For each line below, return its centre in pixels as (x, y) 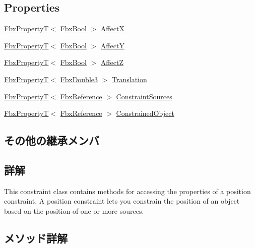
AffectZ (112, 62)
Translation (130, 79)
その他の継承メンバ (52, 140)
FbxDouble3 (79, 79)
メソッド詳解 (36, 238)
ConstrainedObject (145, 113)
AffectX (112, 28)
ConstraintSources (144, 96)
